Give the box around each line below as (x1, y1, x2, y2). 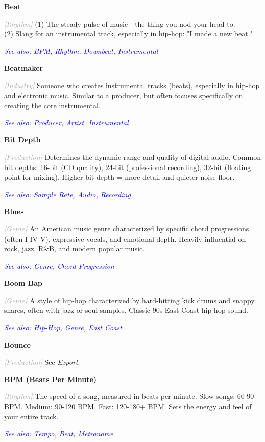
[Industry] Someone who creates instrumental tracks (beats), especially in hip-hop (4, 79, 260, 90)
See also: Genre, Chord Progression (4, 260, 114, 271)
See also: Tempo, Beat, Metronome (4, 428, 113, 439)
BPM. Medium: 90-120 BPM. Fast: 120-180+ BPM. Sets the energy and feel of (4, 401, 252, 412)
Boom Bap (4, 278, 42, 288)
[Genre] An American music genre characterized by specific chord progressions (4, 223, 249, 234)
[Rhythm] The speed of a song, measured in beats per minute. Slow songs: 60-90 (4, 391, 254, 402)
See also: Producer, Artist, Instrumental (4, 117, 129, 128)
